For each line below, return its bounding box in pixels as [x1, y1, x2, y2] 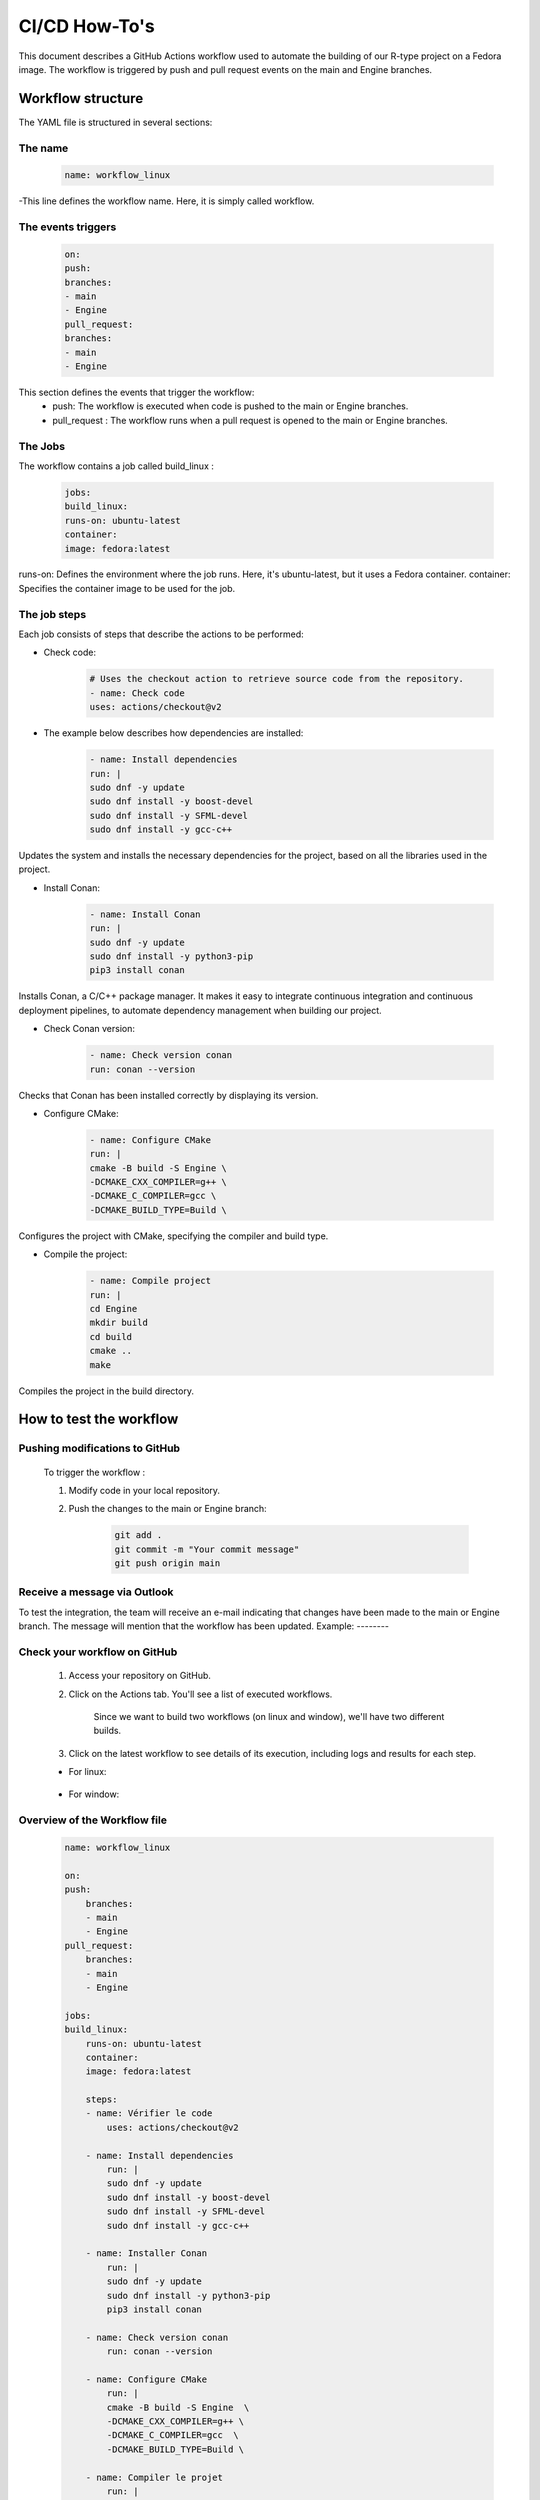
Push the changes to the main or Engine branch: [68, 1503, 267, 1515]
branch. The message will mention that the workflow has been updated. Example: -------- [18, 1620, 390, 1632]
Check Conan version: [43, 1023, 135, 1035]
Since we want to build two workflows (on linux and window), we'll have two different [93, 1710, 445, 1722]
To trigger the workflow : [43, 1466, 146, 1478]
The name [18, 141, 69, 155]
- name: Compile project [89, 1275, 212, 1287]
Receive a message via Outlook [18, 1585, 174, 1599]
